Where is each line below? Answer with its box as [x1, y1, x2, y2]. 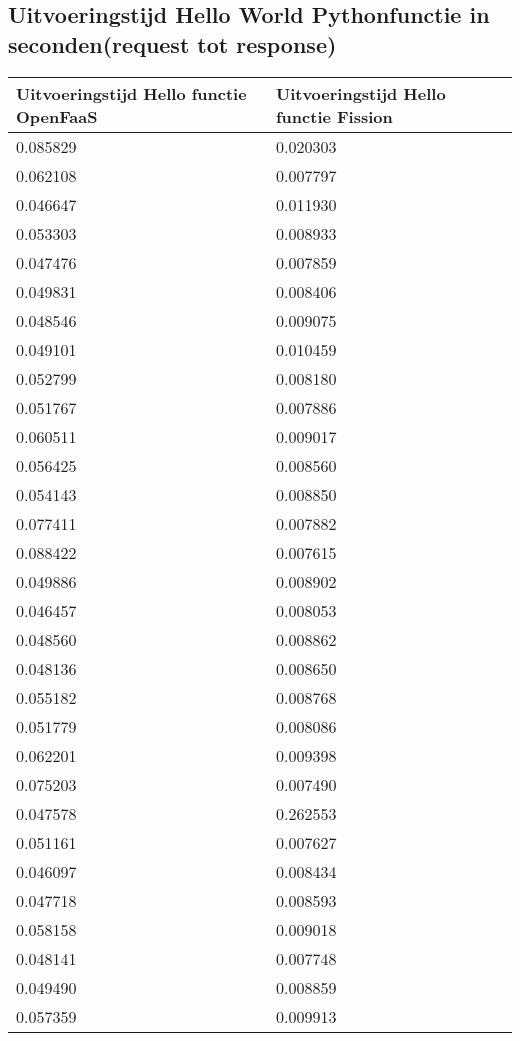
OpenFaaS [16, 104, 98, 128]
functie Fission [275, 104, 393, 128]
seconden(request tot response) [8, 28, 337, 59]
